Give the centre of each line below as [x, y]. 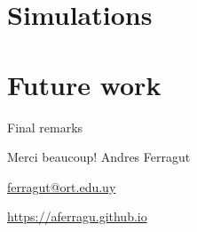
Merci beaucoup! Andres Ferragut [99, 157]
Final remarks [45, 127]
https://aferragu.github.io [77, 216]
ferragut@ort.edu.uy [62, 186]
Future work [84, 84]
